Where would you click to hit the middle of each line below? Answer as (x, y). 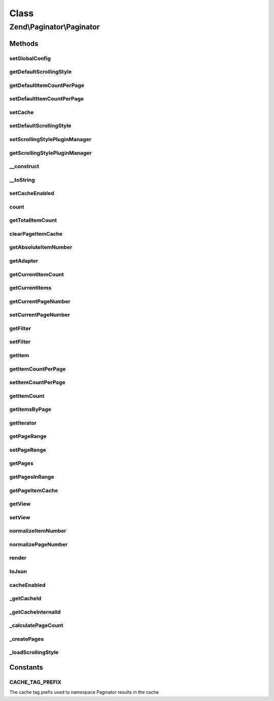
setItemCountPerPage (37, 382)
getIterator (23, 423)
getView (20, 504)
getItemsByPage (30, 410)
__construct (24, 166)
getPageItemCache (34, 490)
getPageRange (28, 437)
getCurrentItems (30, 288)
